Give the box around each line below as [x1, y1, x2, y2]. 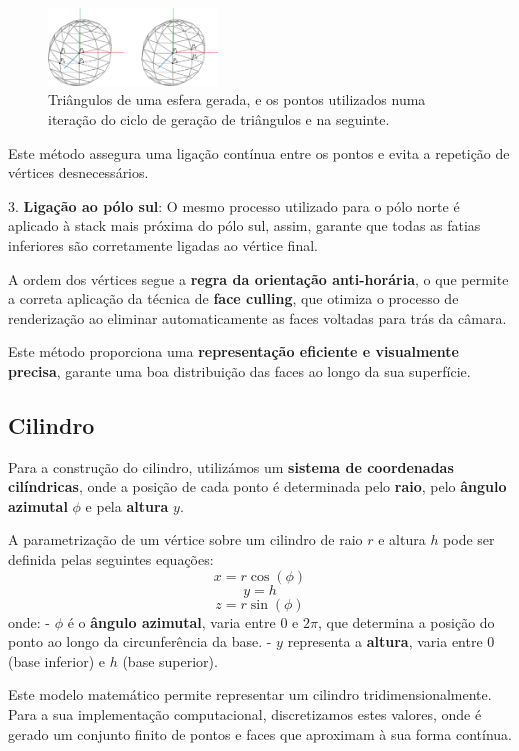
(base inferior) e [8, 650, 105, 671]
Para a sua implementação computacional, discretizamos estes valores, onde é [8, 704, 482, 725]
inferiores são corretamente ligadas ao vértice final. [8, 234, 318, 255]
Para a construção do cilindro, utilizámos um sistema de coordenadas [8, 456, 454, 477]
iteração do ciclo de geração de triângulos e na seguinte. [48, 108, 390, 129]
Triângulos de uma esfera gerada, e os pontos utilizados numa [48, 89, 426, 110]
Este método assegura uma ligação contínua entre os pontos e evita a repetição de [8, 142, 510, 163]
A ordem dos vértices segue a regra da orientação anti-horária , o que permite [8, 268, 509, 289]
